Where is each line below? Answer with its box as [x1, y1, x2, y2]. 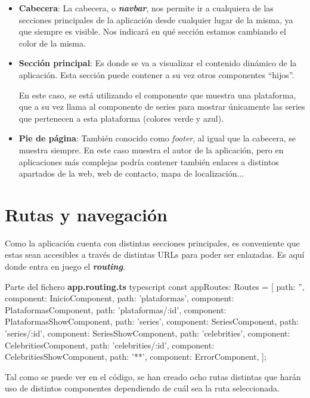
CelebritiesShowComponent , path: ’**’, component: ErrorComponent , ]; [5, 350, 266, 363]
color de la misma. [18, 36, 86, 49]
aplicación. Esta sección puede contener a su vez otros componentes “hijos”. [18, 68, 294, 81]
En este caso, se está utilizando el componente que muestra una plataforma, [18, 88, 296, 101]
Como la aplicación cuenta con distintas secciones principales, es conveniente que [5, 236, 300, 249]
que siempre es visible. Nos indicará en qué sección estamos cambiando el [18, 25, 286, 38]
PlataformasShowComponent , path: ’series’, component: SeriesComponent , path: [5, 315, 299, 328]
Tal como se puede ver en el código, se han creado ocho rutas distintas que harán [5, 370, 301, 382]
